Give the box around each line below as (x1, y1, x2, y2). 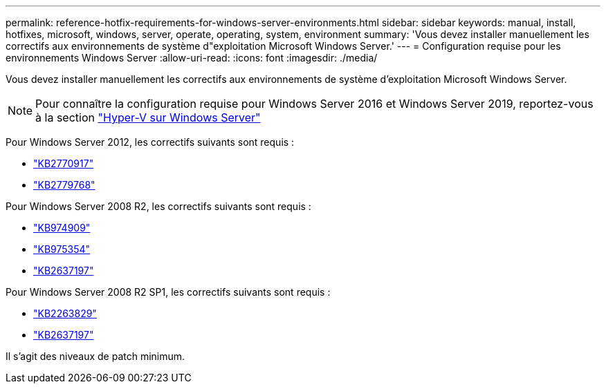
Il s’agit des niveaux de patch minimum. (6, 350, 185, 362)
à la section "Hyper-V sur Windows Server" (35, 111, 261, 124)
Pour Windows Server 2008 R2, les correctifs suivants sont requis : (6, 200, 311, 212)
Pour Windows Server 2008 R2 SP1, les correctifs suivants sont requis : (6, 286, 331, 298)
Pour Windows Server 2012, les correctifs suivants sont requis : (6, 136, 295, 148)
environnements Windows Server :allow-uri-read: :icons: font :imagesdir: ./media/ (6, 52, 378, 64)
